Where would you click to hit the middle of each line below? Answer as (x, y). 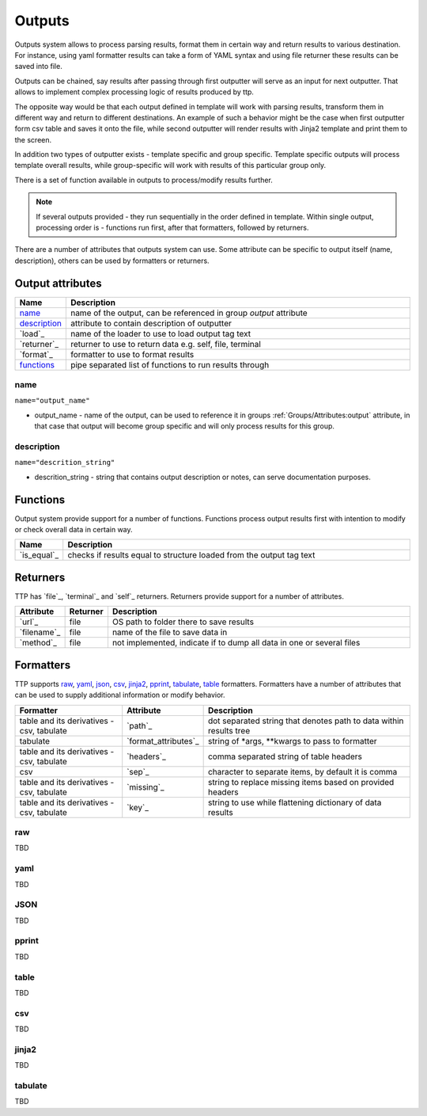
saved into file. (38, 67)
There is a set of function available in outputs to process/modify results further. (144, 180)
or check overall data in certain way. (74, 530)
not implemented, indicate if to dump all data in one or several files (236, 643)
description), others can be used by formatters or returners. (112, 261)
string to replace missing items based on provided (301, 782)
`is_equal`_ (39, 555)
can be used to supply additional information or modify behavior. (120, 695)
